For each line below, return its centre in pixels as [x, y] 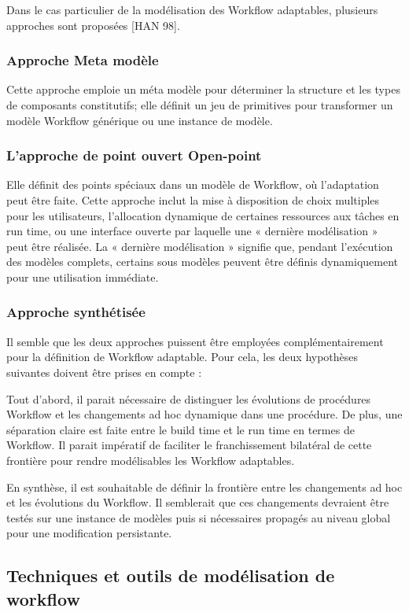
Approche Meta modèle [83, 60]
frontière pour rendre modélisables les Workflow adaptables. [151, 460]
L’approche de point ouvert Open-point [134, 155]
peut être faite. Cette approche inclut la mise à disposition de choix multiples [193, 200]
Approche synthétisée [76, 312]
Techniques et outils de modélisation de [171, 575]
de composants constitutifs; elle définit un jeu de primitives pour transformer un [200, 105]
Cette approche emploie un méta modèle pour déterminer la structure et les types [203, 89]
